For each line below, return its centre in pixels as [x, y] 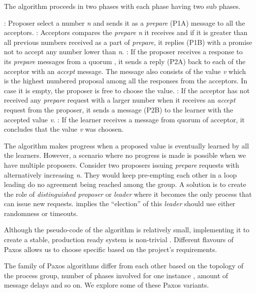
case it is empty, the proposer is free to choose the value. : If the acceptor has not [127, 90]
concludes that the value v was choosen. [64, 129]
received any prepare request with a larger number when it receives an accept [120, 100]
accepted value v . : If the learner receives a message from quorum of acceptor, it [125, 119]
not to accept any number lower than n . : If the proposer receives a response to [123, 52]
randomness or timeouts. [41, 213]
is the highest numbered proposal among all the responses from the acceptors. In [126, 81]
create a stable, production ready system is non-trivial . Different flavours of [119, 239]
